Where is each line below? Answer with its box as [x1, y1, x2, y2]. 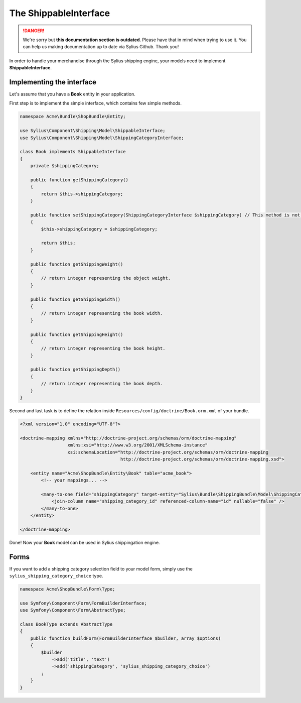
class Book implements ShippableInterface [20, 149, 126, 155]
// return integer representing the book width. [41, 310, 163, 316]
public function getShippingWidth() [30, 296, 120, 302]
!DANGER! [23, 28, 45, 34]
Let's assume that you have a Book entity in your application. [9, 91, 135, 97]
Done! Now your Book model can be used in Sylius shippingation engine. [9, 539, 160, 545]
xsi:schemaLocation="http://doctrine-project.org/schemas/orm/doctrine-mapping [67, 449, 268, 455]
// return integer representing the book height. [41, 345, 166, 351]
